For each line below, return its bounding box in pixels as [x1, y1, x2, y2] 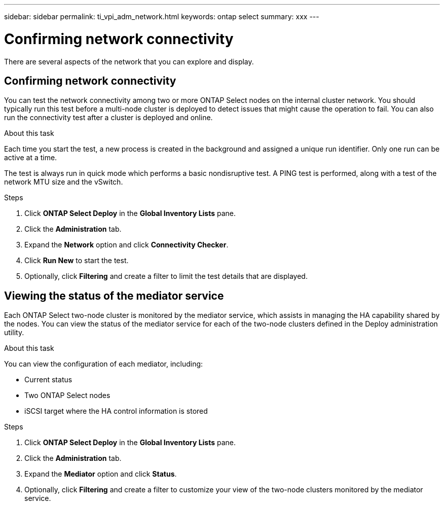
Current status [24, 375, 72, 384]
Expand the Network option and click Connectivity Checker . [24, 240, 229, 249]
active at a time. [4, 153, 57, 162]
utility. [4, 328, 24, 337]
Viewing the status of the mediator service [4, 289, 224, 302]
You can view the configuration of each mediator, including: [4, 359, 203, 369]
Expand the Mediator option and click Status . [24, 470, 177, 479]
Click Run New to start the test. [24, 256, 129, 265]
